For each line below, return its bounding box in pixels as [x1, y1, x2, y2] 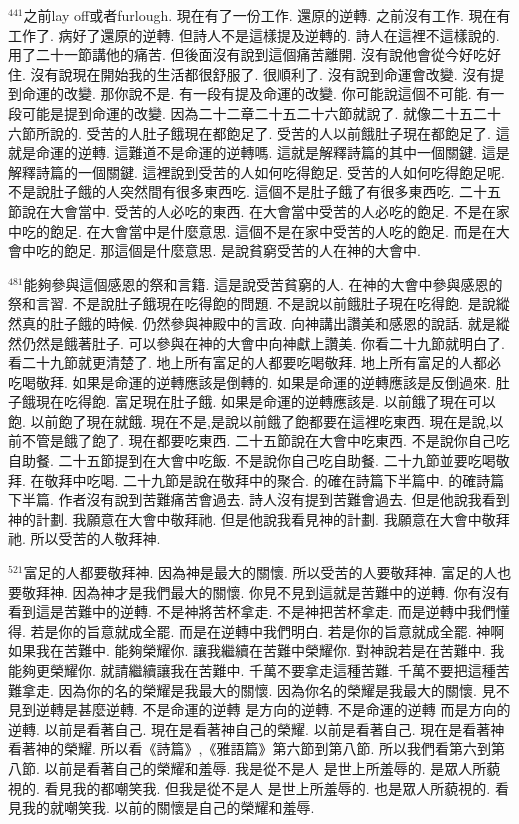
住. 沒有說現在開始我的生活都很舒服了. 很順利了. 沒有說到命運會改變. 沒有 [8, 63, 491, 84]
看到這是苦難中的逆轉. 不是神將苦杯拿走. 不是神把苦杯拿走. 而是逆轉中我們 [8, 601, 496, 622]
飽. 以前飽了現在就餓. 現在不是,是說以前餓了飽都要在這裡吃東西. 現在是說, [8, 410, 490, 431]
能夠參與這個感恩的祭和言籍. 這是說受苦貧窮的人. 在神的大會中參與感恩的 [23, 273, 503, 294]
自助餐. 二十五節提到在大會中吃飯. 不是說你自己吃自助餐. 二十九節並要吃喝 [8, 450, 496, 471]
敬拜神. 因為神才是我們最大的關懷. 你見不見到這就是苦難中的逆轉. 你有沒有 [21, 581, 510, 602]
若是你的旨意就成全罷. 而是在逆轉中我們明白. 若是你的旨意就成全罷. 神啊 [30, 620, 505, 641]
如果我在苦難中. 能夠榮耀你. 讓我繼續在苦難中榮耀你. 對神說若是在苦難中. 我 [8, 640, 505, 661]
